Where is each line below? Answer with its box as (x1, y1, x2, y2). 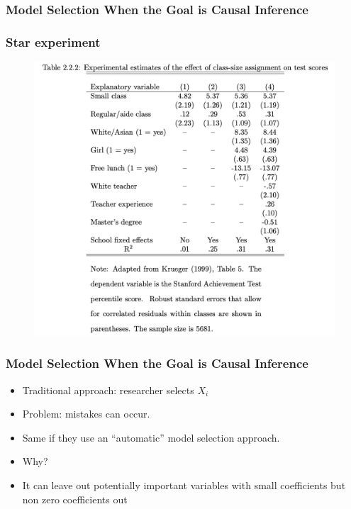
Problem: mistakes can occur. (22, 406, 150, 421)
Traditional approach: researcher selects (22, 382, 194, 397)
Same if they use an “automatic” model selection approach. (22, 430, 280, 444)
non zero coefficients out (22, 491, 128, 506)
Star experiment (6, 33, 101, 50)
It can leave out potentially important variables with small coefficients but (22, 477, 346, 492)
